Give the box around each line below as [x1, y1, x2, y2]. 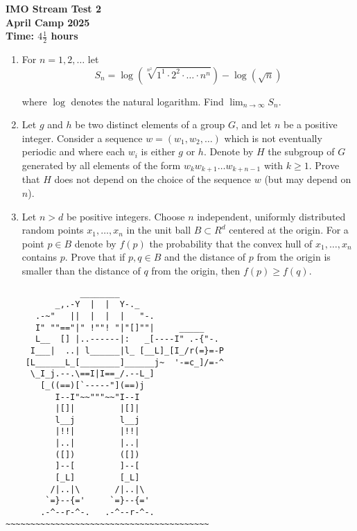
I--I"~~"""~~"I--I [55, 392, 140, 402]
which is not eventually [224, 130, 322, 145]
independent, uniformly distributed [197, 209, 346, 223]
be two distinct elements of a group [75, 117, 225, 132]
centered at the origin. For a [229, 223, 349, 237]
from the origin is [256, 250, 331, 264]
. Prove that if [64, 250, 125, 264]
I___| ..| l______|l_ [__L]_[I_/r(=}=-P [30, 345, 224, 356]
